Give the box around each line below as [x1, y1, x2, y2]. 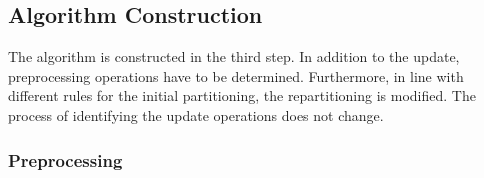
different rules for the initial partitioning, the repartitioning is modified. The [8, 85, 476, 106]
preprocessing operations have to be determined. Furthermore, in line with [8, 65, 464, 86]
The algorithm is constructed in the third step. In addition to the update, [8, 46, 460, 67]
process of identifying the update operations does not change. [8, 104, 384, 125]
